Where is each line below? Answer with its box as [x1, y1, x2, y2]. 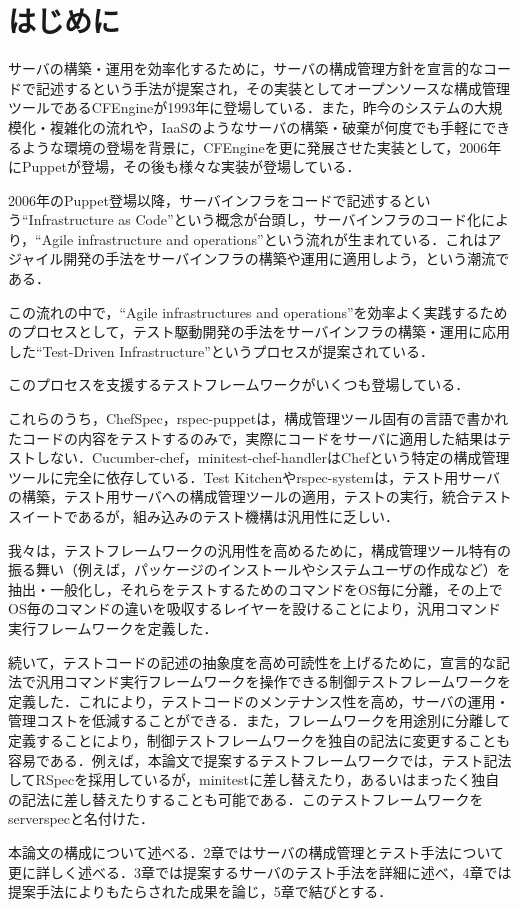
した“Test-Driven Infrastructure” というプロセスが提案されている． [8, 340, 435, 361]
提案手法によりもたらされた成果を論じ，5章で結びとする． [8, 881, 393, 902]
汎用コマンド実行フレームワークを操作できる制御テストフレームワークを [35, 671, 511, 692]
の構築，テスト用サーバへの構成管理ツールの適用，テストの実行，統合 [8, 486, 470, 507]
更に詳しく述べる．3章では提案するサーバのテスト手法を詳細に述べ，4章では [8, 861, 512, 882]
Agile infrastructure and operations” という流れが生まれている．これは [41, 228, 488, 249]
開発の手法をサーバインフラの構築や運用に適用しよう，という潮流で [63, 248, 510, 269]
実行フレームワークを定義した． [8, 617, 218, 638]
